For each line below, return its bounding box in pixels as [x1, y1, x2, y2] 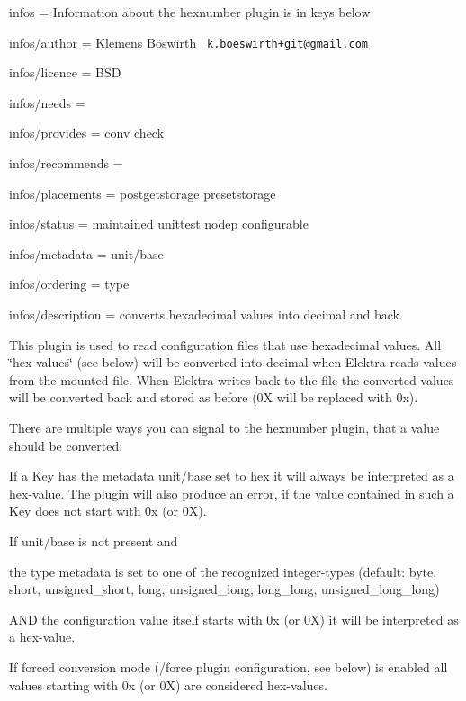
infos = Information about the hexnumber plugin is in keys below [9, 3, 371, 21]
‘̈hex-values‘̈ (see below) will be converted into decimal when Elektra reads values [9, 353, 457, 372]
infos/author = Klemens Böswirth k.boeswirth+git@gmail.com [9, 32, 368, 51]
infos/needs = [9, 93, 85, 112]
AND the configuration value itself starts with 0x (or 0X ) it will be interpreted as [9, 609, 459, 628]
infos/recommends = [9, 154, 123, 173]
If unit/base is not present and [9, 531, 178, 550]
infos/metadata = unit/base [9, 244, 164, 263]
